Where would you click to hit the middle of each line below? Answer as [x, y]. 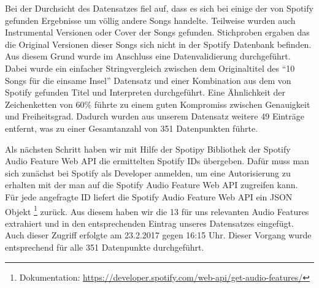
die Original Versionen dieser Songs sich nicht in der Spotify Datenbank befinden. [158, 44]
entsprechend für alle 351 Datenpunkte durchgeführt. [105, 247]
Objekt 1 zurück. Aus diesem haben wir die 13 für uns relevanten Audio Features [157, 210]
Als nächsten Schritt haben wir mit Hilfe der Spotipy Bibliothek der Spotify [148, 149]
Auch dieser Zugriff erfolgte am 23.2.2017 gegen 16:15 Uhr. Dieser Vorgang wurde [158, 235]
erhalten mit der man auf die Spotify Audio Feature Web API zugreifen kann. [152, 185]
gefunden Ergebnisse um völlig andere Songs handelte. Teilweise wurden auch [150, 20]
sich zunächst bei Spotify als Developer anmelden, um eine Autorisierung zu [148, 172]
